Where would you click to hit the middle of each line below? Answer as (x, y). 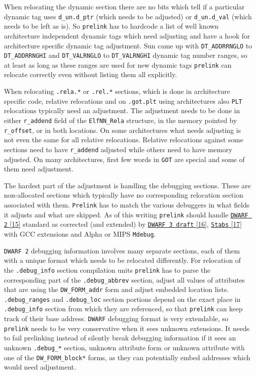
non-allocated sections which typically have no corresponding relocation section (124, 195)
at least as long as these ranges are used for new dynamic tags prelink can (118, 64)
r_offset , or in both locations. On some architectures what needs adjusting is (123, 130)
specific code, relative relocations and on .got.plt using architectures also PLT (123, 101)
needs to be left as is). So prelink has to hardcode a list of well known (111, 26)
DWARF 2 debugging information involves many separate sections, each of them (122, 250)
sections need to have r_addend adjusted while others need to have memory (118, 149)
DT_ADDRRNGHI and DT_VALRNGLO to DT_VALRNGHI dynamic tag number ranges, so (126, 55)
